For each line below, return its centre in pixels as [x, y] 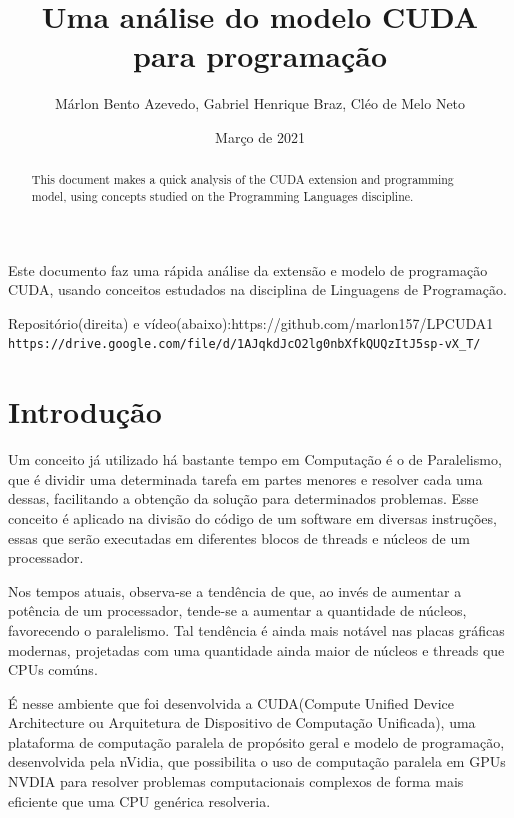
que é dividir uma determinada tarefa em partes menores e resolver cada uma [245, 478]
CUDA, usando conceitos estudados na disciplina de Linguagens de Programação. [257, 289]
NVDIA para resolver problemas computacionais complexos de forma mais [236, 781]
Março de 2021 [260, 136]
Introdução [85, 411]
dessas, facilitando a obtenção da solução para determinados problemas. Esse [243, 498]
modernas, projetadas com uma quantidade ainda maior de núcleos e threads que [256, 649]
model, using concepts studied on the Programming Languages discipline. [222, 195]
